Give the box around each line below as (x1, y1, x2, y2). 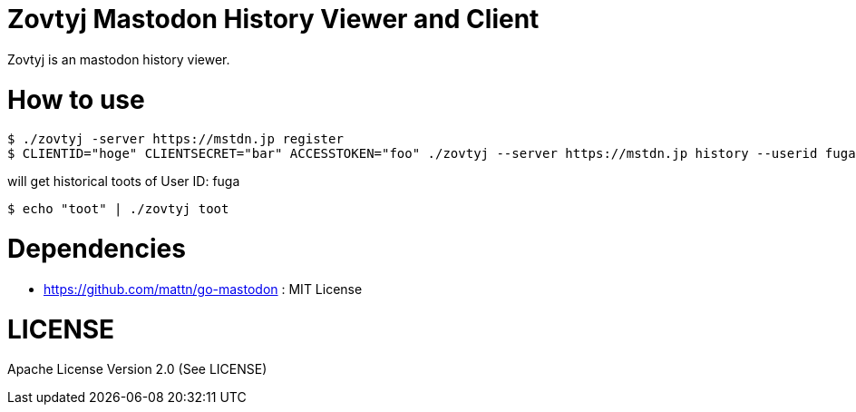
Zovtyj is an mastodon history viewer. (7, 51, 230, 67)
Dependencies (7, 233, 186, 264)
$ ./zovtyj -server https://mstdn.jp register (7, 132, 344, 147)
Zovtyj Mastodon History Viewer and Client (7, 4, 540, 34)
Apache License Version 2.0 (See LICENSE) (7, 361, 267, 378)
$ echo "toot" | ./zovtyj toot (7, 201, 229, 217)
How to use (7, 83, 145, 115)
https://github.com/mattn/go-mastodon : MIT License (44, 280, 363, 297)
